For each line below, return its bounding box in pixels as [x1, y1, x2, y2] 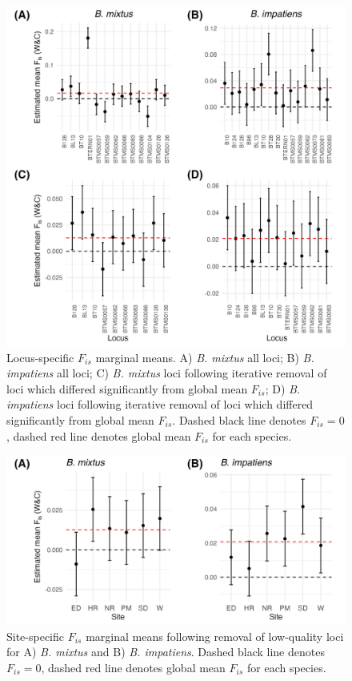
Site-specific [6, 627, 65, 644]
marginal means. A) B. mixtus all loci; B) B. [95, 349, 314, 365]
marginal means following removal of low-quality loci [86, 627, 344, 644]
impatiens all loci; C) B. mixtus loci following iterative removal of [6, 365, 327, 381]
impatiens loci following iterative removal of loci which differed [6, 396, 314, 413]
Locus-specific [6, 349, 74, 365]
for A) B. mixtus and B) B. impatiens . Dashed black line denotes [6, 643, 325, 660]
